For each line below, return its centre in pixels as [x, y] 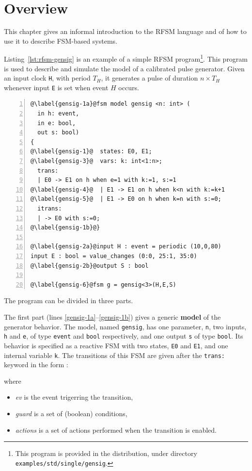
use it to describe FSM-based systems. [61, 41]
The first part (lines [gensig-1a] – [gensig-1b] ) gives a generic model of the [112, 317]
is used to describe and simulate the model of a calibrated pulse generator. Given [124, 68]
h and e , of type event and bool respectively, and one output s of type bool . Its [124, 336]
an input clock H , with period [47, 78]
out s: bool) [58, 133]
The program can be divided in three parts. [69, 300]
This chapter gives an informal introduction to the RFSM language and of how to [125, 31]
